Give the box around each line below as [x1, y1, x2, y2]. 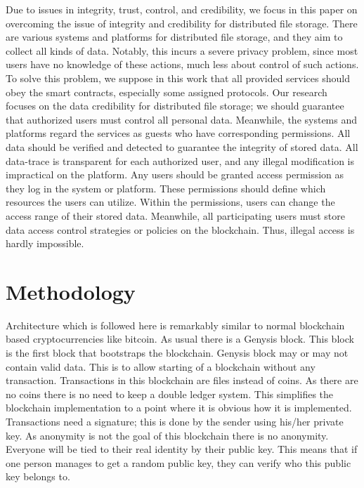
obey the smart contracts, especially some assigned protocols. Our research [6, 84, 327, 99]
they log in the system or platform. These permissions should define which [6, 180, 326, 195]
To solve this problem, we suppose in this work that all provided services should [6, 70, 350, 85]
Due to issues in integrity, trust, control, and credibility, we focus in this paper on [6, 2, 358, 16]
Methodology [6, 277, 136, 305]
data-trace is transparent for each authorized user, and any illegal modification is [6, 153, 355, 168]
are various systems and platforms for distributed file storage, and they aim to [6, 29, 343, 44]
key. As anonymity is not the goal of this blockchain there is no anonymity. [6, 428, 329, 442]
